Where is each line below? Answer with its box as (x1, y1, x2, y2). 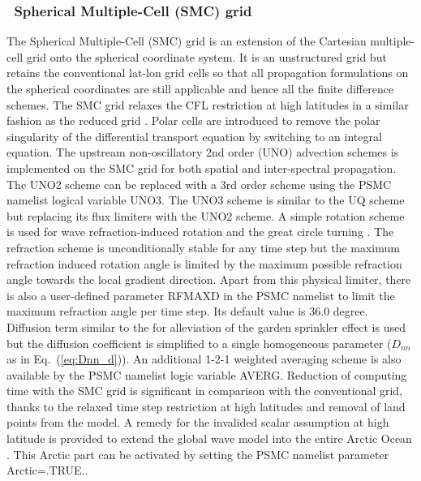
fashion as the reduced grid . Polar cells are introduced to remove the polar (6, 112, 380, 129)
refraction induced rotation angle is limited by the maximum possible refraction (6, 255, 402, 272)
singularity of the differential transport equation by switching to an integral (6, 127, 382, 144)
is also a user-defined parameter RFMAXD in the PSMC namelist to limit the (6, 286, 395, 303)
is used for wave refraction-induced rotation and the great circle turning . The (6, 223, 394, 240)
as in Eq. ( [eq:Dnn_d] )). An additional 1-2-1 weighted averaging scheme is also (6, 350, 402, 367)
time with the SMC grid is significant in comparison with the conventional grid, (6, 382, 403, 399)
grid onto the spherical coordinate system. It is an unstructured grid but (26, 48, 387, 65)
